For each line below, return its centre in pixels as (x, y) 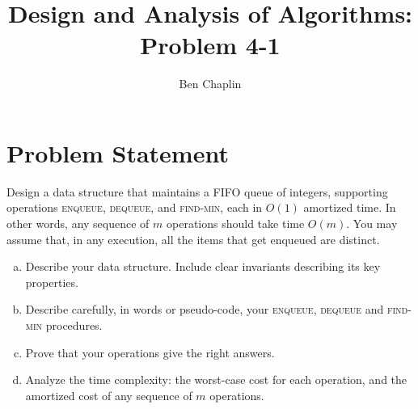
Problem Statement (118, 152)
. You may (372, 223)
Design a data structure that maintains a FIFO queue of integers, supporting (197, 191)
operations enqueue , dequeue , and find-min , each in (135, 207)
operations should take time (236, 223)
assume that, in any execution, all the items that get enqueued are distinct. (193, 239)
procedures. (74, 325)
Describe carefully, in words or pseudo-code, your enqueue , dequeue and (205, 309)
